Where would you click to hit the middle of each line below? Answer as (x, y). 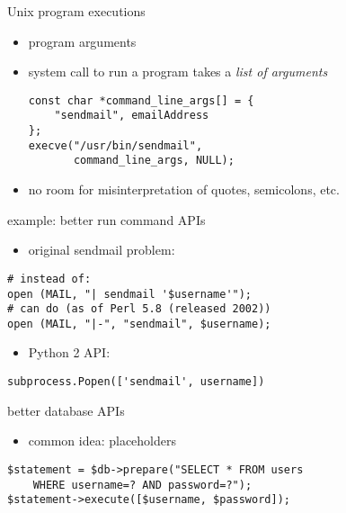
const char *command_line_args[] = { (141, 100)
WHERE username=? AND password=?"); (142, 485)
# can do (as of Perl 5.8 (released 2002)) (139, 309)
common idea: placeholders (102, 441)
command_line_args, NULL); (154, 161)
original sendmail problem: (102, 250)
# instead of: (49, 279)
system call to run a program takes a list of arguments (178, 72)
